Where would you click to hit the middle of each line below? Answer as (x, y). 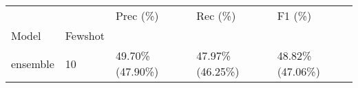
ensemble (33, 63)
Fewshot (85, 35)
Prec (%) (137, 15)
